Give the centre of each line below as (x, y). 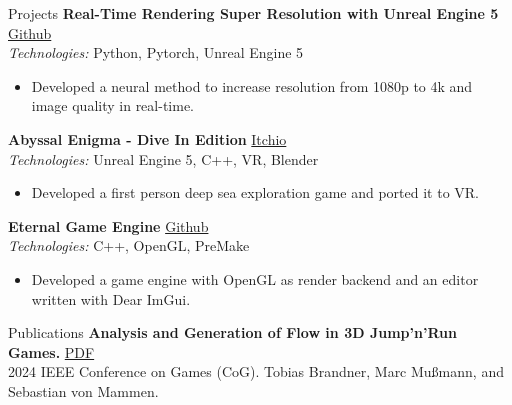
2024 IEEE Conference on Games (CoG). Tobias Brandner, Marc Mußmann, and (256, 371)
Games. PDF (51, 351)
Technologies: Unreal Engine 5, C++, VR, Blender (163, 158)
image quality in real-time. (113, 105)
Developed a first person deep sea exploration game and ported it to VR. (255, 192)
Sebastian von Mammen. (83, 390)
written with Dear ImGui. (111, 298)
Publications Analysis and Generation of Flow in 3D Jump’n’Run (232, 332)
